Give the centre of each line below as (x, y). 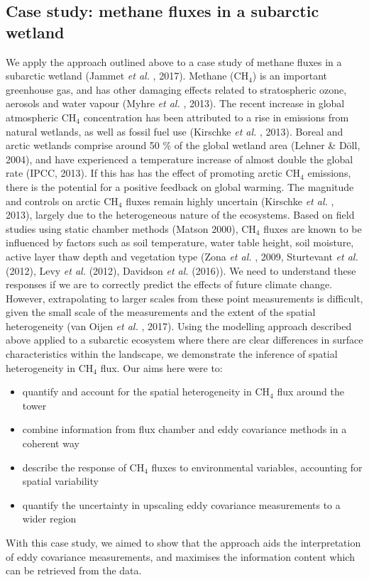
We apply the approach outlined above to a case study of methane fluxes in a (174, 61)
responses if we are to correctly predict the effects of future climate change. (169, 284)
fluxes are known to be (313, 228)
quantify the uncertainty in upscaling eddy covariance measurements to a (181, 504)
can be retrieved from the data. (74, 570)
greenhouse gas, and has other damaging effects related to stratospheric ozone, (176, 89)
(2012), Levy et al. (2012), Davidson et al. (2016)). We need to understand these (181, 270)
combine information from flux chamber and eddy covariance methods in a (184, 429)
